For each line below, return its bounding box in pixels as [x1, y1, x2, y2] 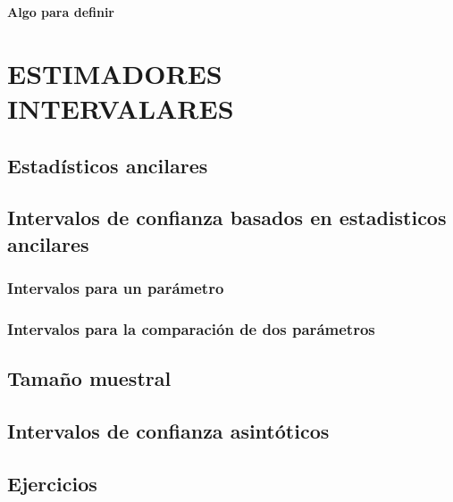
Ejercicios [7, 469, 97, 497]
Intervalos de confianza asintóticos [7, 416, 330, 444]
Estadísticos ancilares [7, 151, 208, 179]
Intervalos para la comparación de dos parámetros [7, 317, 375, 339]
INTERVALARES [7, 89, 234, 126]
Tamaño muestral [7, 364, 172, 392]
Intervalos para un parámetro [7, 277, 224, 299]
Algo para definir [7, 3, 115, 21]
